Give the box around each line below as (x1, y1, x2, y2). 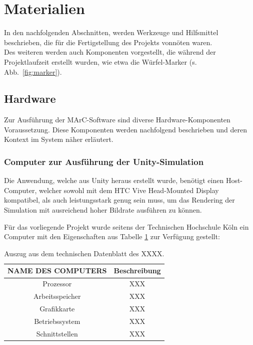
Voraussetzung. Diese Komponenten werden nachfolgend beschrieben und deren (4, 124, 247, 134)
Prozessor (42, 278, 72, 289)
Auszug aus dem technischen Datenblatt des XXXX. (4, 248, 164, 258)
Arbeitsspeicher (33, 291, 81, 301)
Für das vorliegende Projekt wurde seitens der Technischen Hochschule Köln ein (4, 221, 249, 232)
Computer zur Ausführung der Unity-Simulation (4, 155, 204, 167)
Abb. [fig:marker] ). (4, 66, 62, 77)
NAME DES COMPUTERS (7, 265, 107, 276)
